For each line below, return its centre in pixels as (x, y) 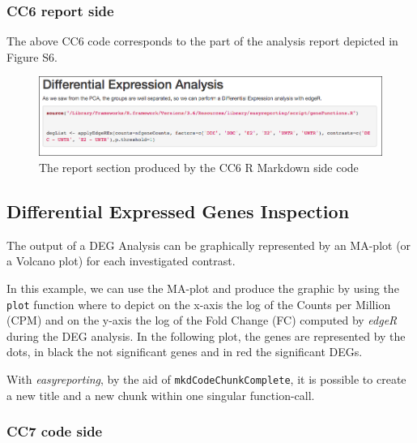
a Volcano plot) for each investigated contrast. (121, 261)
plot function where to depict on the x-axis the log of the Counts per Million (199, 304)
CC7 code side (55, 431)
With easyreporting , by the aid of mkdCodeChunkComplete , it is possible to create (206, 378)
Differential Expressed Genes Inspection (178, 211)
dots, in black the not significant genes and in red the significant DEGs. (185, 352)
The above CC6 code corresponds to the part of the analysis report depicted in (202, 41)
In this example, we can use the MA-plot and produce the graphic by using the (203, 288)
